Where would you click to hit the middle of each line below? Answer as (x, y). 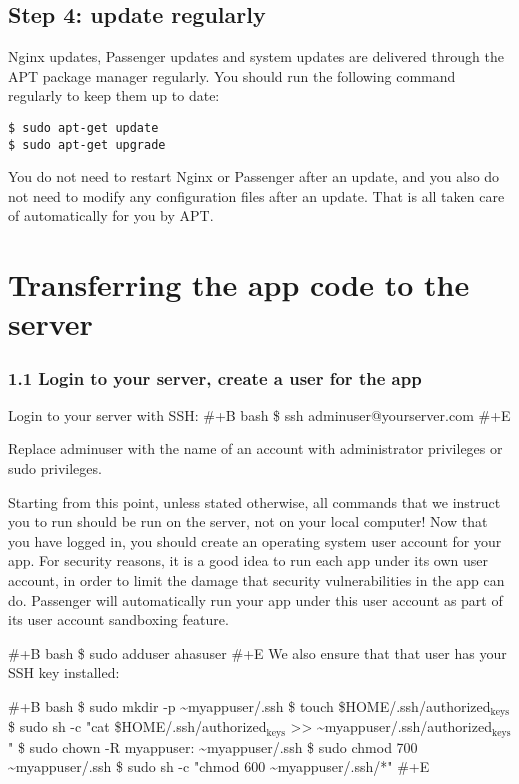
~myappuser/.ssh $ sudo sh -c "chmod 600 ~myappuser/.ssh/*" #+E (219, 766)
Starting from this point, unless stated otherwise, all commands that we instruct (254, 501)
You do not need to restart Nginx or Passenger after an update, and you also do (254, 176)
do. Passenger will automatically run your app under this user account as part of (255, 599)
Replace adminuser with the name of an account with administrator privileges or (255, 448)
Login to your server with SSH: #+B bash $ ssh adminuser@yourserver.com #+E (259, 414)
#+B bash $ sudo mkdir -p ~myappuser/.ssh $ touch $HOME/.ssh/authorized (249, 705)
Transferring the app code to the (239, 284)
